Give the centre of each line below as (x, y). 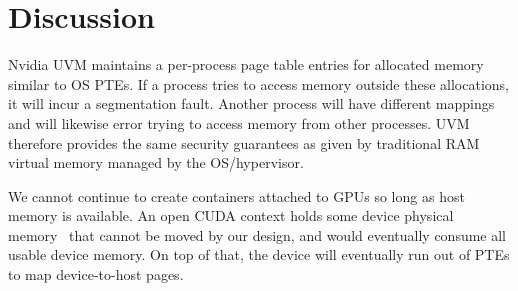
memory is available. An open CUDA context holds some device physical (231, 215)
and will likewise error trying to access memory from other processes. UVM (239, 122)
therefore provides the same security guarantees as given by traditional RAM (244, 142)
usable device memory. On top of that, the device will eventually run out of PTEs (259, 254)
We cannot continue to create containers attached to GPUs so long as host (236, 195)
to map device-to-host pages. (96, 274)
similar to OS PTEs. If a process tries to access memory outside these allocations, (258, 83)
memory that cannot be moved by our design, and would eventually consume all (257, 234)
